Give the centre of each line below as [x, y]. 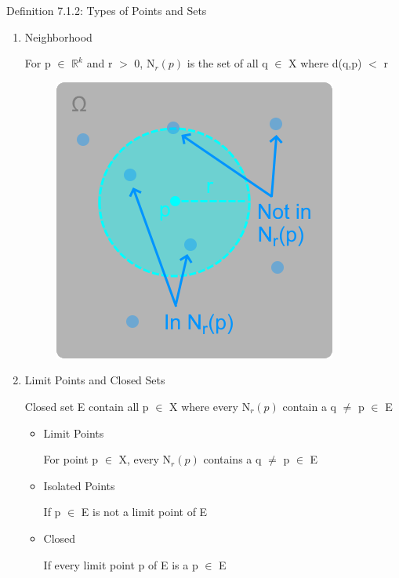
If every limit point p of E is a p [121, 564]
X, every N [145, 459]
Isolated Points [79, 485]
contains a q [232, 459]
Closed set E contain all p [87, 406]
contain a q [309, 406]
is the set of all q [227, 63]
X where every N [210, 406]
